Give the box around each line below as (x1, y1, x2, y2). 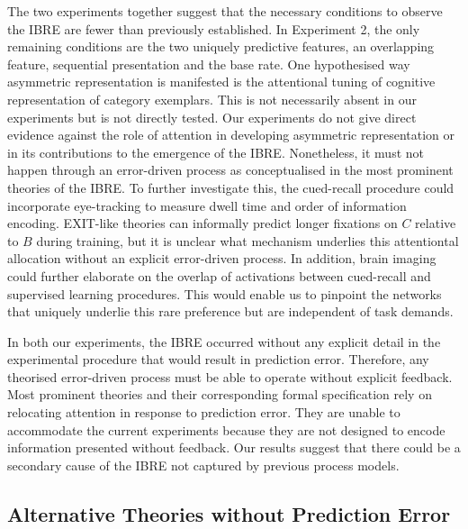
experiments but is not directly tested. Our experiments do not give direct (7, 107, 417, 126)
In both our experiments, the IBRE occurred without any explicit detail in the (7, 332, 441, 351)
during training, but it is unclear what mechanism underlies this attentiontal (36, 231, 459, 250)
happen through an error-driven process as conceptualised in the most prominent (7, 160, 454, 179)
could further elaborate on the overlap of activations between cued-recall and (7, 266, 431, 285)
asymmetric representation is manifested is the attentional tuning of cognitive (7, 72, 436, 91)
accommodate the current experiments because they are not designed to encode (7, 420, 445, 439)
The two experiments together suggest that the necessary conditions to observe (7, 2, 443, 20)
